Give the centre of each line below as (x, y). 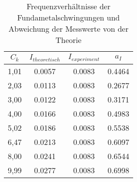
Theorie (68, 40)
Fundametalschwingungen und (68, 17)
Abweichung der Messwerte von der (68, 29)
